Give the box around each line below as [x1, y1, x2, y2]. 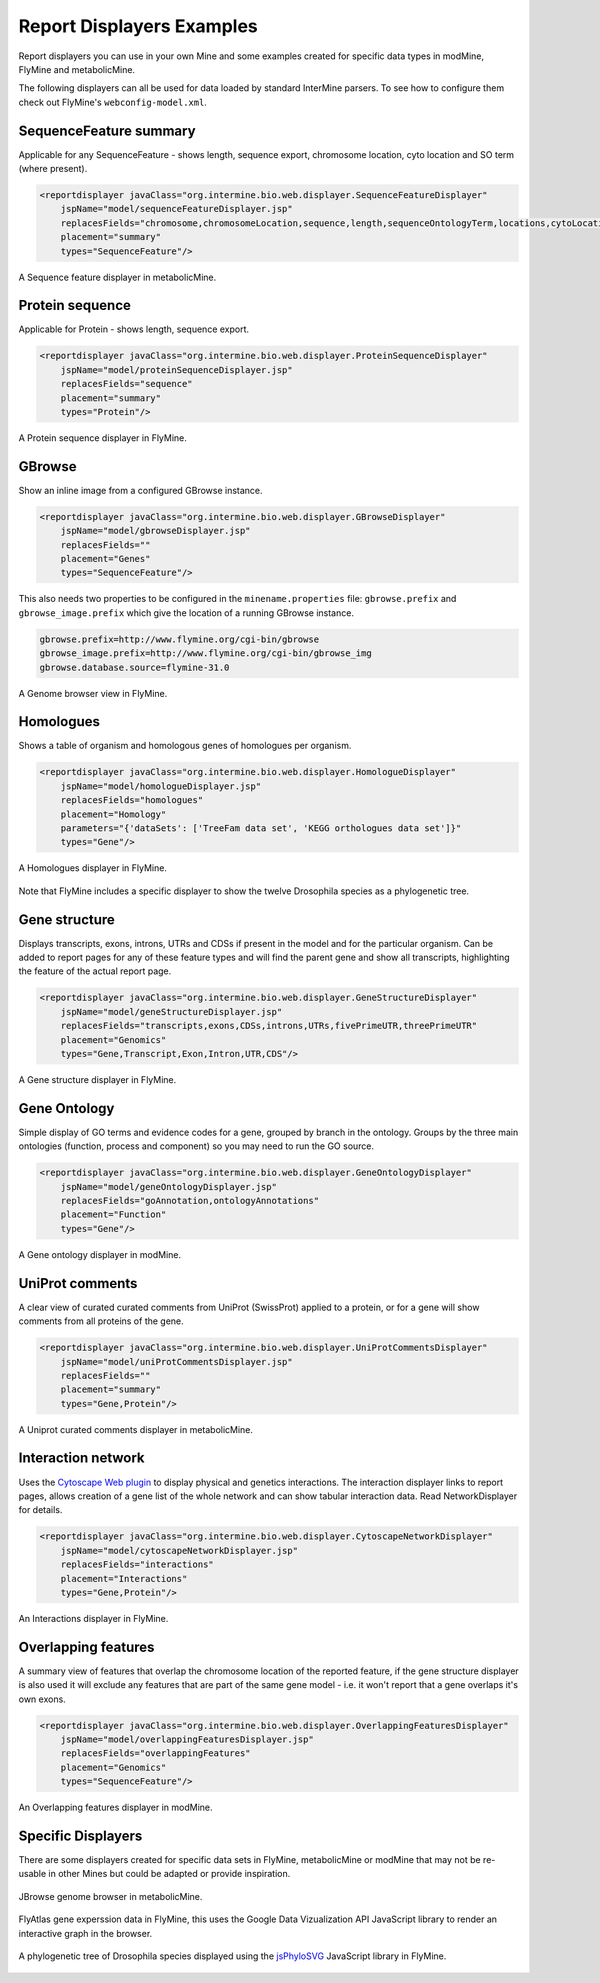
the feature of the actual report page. [18, 965, 172, 977]
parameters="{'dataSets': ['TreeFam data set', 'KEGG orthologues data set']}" [60, 823, 462, 834]
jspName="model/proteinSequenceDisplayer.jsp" [60, 364, 294, 375]
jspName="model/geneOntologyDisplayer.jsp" [60, 1181, 277, 1192]
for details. [18, 1504, 63, 1516]
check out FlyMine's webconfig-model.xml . [18, 96, 207, 108]
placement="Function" [60, 1209, 167, 1220]
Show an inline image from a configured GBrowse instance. [18, 484, 264, 496]
